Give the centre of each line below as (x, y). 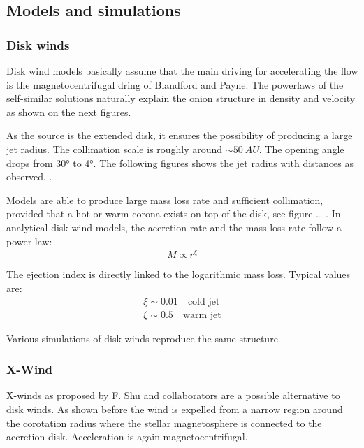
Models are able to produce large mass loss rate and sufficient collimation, (165, 200)
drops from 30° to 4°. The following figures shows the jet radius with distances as (180, 162)
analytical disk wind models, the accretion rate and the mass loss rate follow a (174, 227)
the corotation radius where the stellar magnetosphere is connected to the (164, 422)
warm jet (202, 315)
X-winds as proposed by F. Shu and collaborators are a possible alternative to (173, 395)
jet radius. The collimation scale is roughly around (115, 149)
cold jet (204, 302)
